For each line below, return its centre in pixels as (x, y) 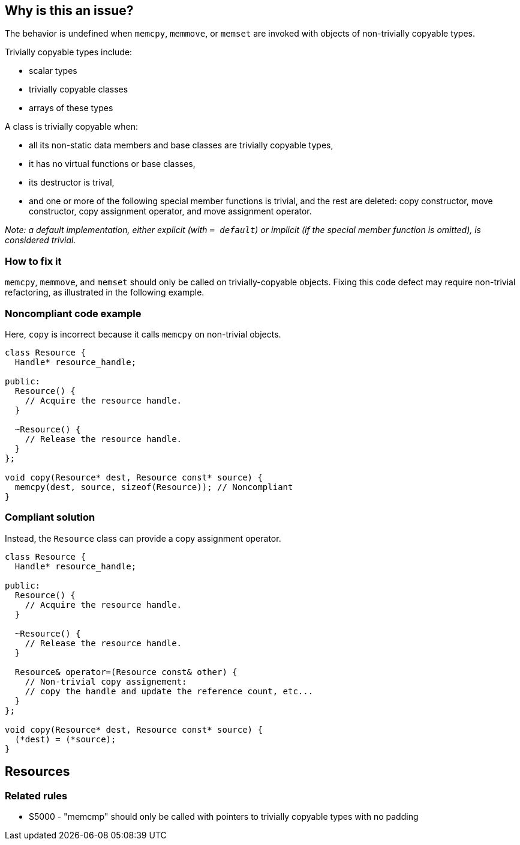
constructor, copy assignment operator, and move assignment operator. (170, 211)
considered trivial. (40, 240)
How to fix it (33, 261)
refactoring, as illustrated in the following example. (105, 292)
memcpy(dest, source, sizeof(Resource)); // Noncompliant (154, 487)
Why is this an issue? (69, 11)
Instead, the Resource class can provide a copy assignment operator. (143, 538)
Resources (37, 772)
